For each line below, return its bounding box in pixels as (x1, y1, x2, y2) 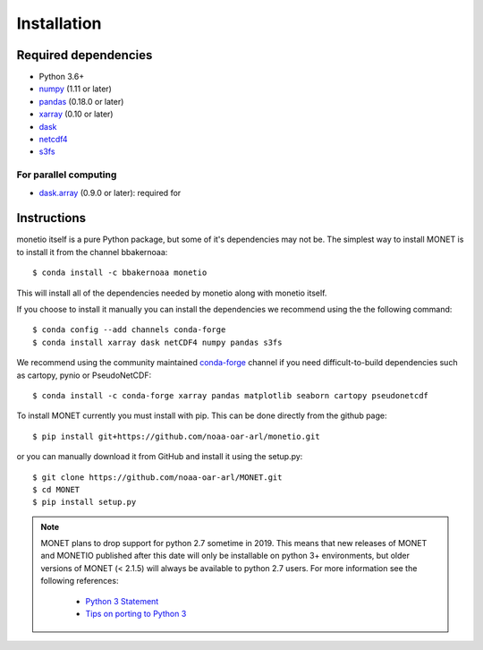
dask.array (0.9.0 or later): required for (38, 187, 182, 198)
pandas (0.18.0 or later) (38, 96, 124, 107)
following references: (40, 576, 119, 586)
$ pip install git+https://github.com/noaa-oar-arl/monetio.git (32, 431, 321, 441)
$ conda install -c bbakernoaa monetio (32, 268, 208, 278)
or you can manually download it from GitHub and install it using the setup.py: (16, 451, 303, 462)
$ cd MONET (32, 484, 80, 494)
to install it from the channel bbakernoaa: (16, 246, 168, 257)
